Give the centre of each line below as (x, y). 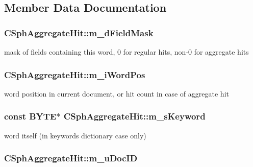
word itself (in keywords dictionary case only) (75, 135)
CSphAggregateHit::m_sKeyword (134, 116)
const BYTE (30, 116)
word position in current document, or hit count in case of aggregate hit (117, 93)
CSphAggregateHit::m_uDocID (71, 158)
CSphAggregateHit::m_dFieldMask (79, 32)
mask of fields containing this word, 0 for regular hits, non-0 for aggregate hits (127, 52)
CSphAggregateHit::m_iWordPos (75, 74)
